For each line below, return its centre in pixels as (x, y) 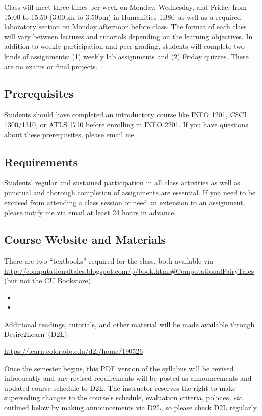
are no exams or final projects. (51, 66)
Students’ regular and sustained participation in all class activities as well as (122, 183)
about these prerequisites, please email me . (70, 134)
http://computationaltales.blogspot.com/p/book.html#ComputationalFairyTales (129, 270)
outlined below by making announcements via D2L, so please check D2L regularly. (131, 408)
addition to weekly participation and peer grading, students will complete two (124, 46)
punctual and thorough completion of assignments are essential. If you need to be (130, 192)
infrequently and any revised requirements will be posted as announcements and (128, 378)
